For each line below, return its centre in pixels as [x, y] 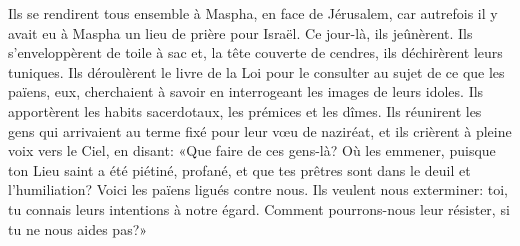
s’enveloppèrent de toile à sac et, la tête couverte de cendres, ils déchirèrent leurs [255, 52]
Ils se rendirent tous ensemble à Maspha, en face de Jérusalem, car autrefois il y [253, 13]
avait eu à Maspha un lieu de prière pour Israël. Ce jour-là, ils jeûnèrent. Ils [240, 32]
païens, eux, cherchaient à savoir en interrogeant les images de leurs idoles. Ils [246, 91]
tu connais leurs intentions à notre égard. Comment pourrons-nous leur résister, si [259, 208]
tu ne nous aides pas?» [78, 228]
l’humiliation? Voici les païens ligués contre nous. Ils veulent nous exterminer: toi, [258, 189]
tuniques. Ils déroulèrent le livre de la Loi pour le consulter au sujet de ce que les [256, 71]
